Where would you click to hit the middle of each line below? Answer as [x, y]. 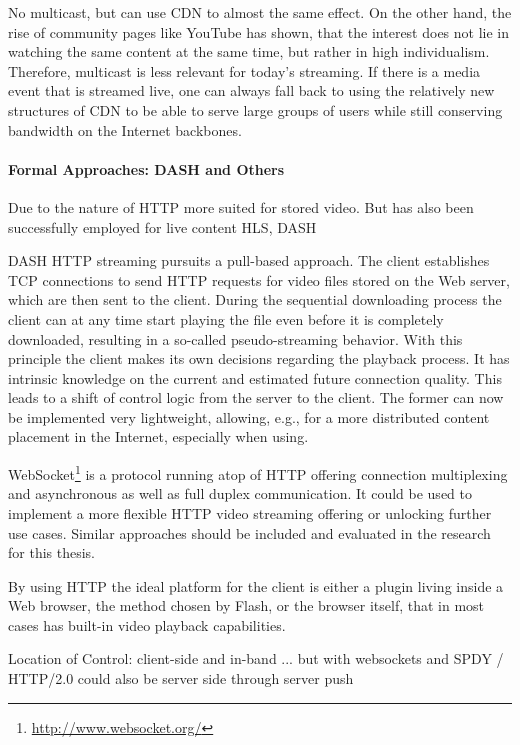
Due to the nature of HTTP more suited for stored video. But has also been [241, 206]
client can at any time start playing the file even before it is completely [226, 318]
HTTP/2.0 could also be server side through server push [181, 678]
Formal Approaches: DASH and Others [146, 168]
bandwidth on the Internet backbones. [125, 129]
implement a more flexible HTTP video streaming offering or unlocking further [250, 512]
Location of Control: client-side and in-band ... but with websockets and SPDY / [256, 658]
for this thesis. [51, 552]
